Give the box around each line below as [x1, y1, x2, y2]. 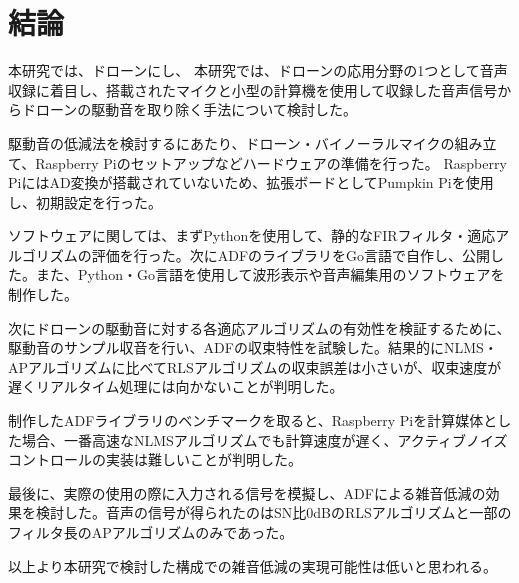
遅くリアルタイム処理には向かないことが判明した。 [8, 376, 344, 397]
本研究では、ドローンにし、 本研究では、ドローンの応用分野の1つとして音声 [8, 60, 508, 81]
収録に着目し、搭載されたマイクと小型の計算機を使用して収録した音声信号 [8, 79, 498, 100]
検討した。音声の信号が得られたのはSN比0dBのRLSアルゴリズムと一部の [35, 502, 512, 523]
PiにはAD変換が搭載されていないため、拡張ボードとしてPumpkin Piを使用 [8, 172, 494, 193]
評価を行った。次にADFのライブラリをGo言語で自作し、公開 [91, 244, 491, 265]
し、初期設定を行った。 [8, 191, 162, 212]
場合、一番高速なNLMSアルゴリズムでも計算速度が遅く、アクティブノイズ [21, 429, 508, 450]
